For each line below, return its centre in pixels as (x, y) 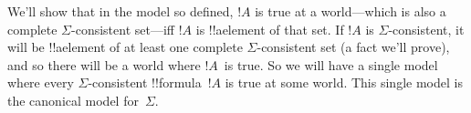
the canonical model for (73, 100)
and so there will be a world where (104, 64)
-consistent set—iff (123, 29)
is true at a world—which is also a (351, 11)
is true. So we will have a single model (331, 64)
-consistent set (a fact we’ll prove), (353, 47)
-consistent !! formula (145, 82)
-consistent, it (426, 29)
